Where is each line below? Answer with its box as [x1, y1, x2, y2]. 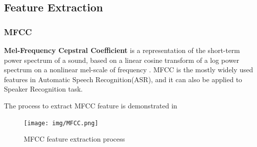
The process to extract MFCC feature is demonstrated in [4, 100, 177, 110]
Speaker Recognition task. [4, 84, 83, 94]
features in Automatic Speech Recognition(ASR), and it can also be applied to [4, 74, 242, 84]
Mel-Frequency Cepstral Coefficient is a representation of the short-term [4, 45, 240, 55]
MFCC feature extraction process [24, 134, 125, 144]
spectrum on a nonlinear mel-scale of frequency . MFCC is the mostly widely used [4, 64, 254, 75]
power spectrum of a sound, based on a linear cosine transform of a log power [4, 54, 240, 65]
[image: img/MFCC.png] [24, 119, 99, 127]
